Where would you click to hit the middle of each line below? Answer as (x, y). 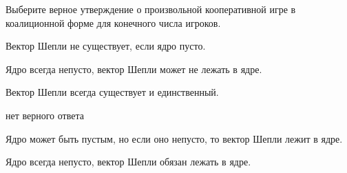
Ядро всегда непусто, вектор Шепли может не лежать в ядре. (134, 69)
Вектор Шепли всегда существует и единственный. (112, 92)
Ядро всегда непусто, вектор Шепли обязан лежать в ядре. (128, 162)
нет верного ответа (45, 115)
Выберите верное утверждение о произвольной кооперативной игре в (151, 9)
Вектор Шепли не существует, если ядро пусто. (106, 46)
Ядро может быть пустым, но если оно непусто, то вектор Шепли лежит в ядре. (174, 138)
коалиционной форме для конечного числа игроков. (113, 22)
